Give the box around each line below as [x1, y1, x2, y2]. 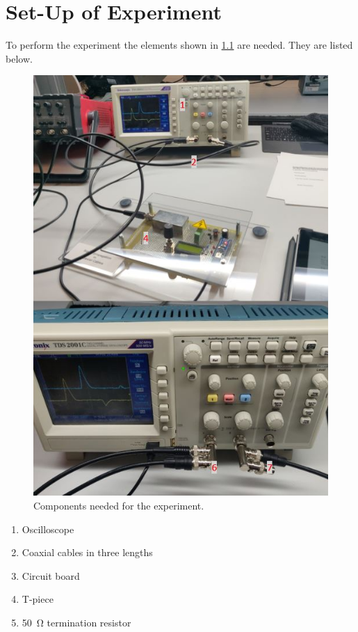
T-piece [22, 592, 54, 606]
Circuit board [22, 568, 80, 583]
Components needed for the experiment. [33, 498, 204, 512]
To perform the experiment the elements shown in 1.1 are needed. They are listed [6, 38, 353, 52]
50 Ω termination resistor [22, 615, 131, 629]
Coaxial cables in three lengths [22, 545, 153, 560]
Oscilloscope [22, 521, 74, 536]
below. [6, 51, 33, 65]
